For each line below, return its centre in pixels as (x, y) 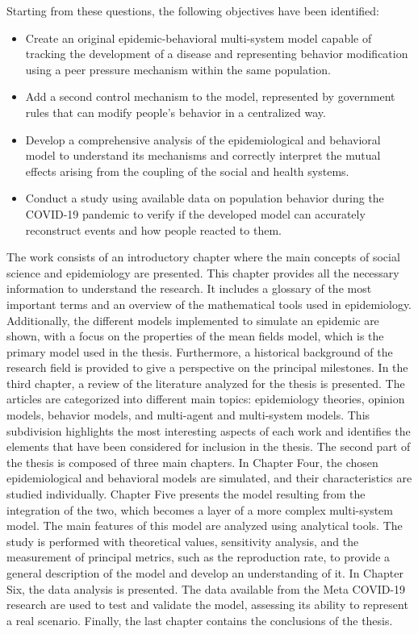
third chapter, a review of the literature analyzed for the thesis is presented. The (206, 383)
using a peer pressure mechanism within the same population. (178, 69)
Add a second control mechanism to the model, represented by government (210, 96)
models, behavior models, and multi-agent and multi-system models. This (188, 415)
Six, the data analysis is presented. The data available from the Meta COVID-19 (206, 588)
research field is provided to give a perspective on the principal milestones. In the (207, 367)
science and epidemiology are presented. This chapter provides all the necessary (203, 272)
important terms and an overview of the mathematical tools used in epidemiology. (209, 304)
